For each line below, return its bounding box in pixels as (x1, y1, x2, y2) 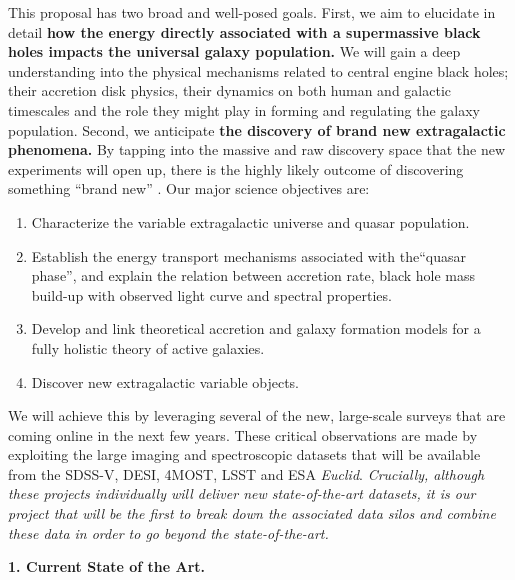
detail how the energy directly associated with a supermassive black (8, 21, 481, 42)
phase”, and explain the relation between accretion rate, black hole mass (31, 265, 476, 286)
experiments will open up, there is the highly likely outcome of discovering (8, 158, 464, 179)
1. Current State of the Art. (8, 556, 206, 577)
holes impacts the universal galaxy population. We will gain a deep (8, 41, 461, 62)
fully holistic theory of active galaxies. (31, 337, 265, 358)
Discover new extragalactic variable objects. (31, 371, 300, 392)
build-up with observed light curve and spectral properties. (31, 284, 392, 305)
